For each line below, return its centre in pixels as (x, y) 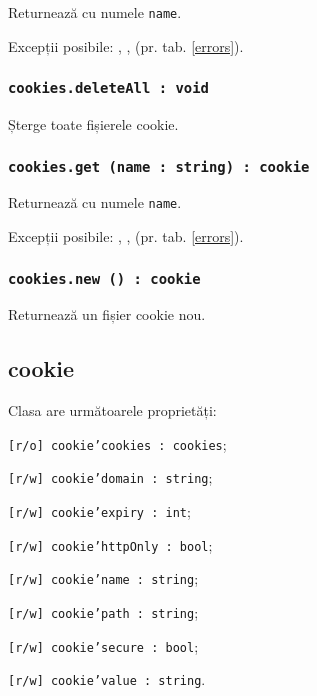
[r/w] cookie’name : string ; (103, 578)
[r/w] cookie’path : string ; (103, 612)
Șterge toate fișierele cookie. (93, 124)
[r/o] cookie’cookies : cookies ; (117, 443)
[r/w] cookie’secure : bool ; (103, 645)
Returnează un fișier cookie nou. (107, 314)
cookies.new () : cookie (104, 278)
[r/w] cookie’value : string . (107, 679)
